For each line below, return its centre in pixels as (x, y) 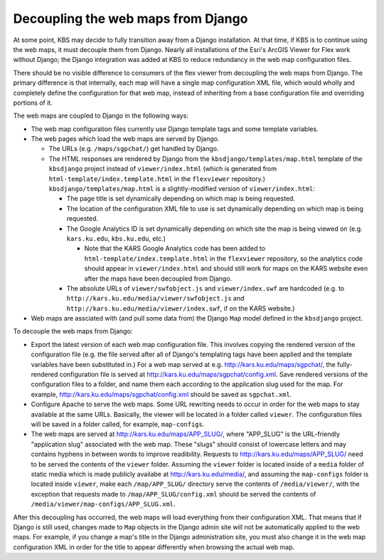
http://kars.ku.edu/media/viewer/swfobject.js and (155, 299)
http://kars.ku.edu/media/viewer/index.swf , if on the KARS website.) (181, 308)
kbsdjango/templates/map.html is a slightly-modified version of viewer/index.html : (182, 189)
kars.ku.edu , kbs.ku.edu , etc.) (116, 238)
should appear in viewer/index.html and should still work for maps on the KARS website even (226, 269)
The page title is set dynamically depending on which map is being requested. (181, 199)
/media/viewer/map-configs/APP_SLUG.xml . (103, 504)
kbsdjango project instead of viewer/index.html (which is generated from (163, 169)
